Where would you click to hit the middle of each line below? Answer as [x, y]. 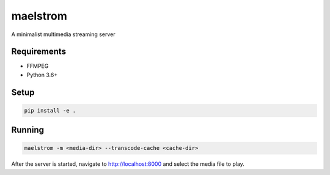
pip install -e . [50, 110]
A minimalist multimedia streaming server [63, 34]
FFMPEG [38, 66]
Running [28, 130]
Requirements [39, 52]
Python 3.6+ [42, 75]
